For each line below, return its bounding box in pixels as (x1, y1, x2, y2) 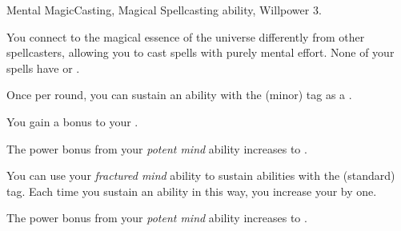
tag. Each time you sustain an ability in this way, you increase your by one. (6, 182, 377, 199)
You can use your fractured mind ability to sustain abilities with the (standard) (6, 167, 395, 184)
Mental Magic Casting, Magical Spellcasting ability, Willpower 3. (6, 2, 322, 18)
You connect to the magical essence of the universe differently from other (6, 28, 365, 45)
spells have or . (6, 59, 80, 76)
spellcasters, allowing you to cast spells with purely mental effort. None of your (6, 44, 395, 61)
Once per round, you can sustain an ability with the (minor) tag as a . (6, 86, 352, 103)
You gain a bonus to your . (6, 113, 138, 129)
